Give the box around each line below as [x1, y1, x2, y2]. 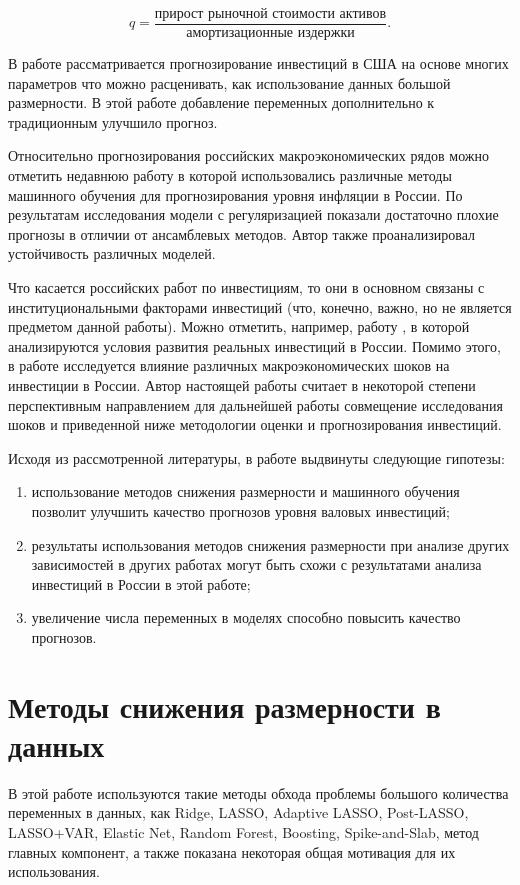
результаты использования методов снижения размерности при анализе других [31, 534, 510, 555]
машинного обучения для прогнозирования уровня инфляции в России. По [8, 184, 463, 205]
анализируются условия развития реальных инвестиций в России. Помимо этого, [8, 335, 501, 356]
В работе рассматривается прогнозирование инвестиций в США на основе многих [8, 53, 509, 74]
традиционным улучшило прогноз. [8, 111, 218, 132]
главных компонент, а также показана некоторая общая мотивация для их [8, 841, 456, 862]
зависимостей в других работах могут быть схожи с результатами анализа [31, 554, 482, 575]
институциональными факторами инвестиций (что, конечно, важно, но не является [8, 296, 512, 317]
